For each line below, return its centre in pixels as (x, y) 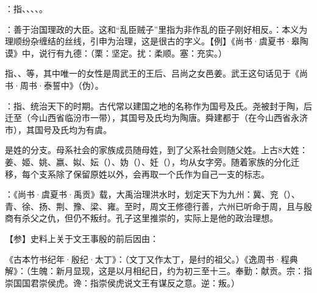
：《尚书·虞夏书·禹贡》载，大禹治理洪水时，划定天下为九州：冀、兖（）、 (152, 194)
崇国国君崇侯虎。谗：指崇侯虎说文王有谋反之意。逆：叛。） (122, 282)
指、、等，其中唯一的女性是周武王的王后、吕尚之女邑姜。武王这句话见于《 (152, 73)
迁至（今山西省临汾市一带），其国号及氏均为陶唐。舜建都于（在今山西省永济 (156, 118)
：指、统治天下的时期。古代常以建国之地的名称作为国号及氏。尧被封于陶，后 (158, 105)
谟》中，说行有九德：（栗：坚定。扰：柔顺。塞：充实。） (116, 53)
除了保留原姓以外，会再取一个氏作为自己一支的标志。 (162, 174)
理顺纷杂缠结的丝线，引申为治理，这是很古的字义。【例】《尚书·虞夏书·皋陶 (157, 41)
